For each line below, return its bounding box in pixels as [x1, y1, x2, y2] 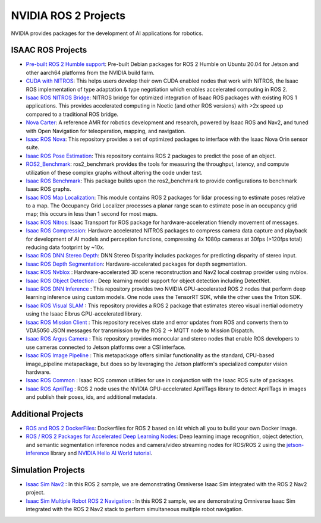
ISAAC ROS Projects [11, 45, 87, 55]
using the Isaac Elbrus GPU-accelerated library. [26, 310, 143, 317]
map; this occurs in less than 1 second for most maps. [26, 210, 158, 218]
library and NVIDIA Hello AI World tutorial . [51, 449, 153, 457]
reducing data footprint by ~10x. [26, 244, 105, 251]
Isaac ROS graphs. [26, 185, 71, 193]
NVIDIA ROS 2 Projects [11, 9, 126, 22]
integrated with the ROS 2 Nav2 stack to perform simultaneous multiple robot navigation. [26, 506, 243, 513]
